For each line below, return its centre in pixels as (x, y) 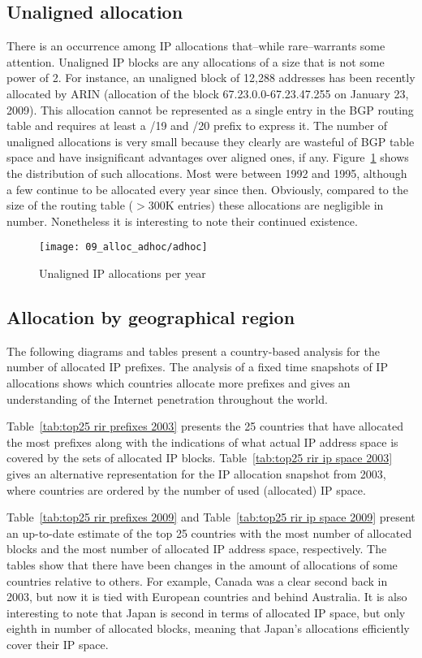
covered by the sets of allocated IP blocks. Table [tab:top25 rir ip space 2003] (200, 458)
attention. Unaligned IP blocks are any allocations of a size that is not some (196, 61)
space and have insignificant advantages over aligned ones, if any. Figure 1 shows (208, 157)
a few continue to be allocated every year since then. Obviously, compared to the (207, 189)
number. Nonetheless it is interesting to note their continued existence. (182, 221)
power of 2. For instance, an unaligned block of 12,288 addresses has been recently (211, 78)
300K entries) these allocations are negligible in (266, 205)
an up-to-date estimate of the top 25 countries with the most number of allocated (209, 532)
